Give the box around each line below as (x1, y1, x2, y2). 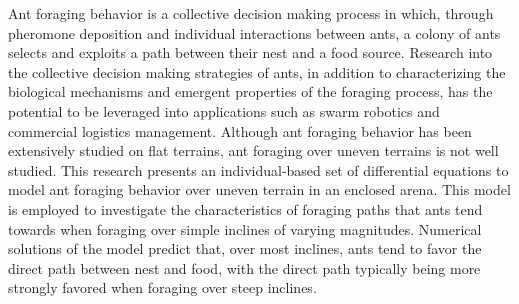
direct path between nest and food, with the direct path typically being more (8, 257, 481, 278)
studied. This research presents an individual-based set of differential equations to (8, 159, 509, 180)
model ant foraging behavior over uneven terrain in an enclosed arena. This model (8, 179, 511, 200)
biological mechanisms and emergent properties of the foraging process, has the (8, 81, 493, 102)
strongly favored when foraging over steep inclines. (8, 277, 317, 298)
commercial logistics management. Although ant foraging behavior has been (8, 120, 472, 141)
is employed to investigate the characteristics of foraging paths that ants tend (8, 198, 483, 219)
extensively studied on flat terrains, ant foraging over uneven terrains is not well (8, 140, 499, 161)
